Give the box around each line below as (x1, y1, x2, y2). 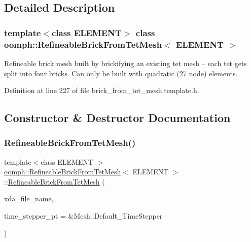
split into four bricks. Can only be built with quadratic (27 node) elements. (4, 68, 238, 78)
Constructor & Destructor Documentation (4, 110, 231, 126)
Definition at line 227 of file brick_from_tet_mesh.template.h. (4, 85, 199, 96)
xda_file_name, (4, 193, 54, 204)
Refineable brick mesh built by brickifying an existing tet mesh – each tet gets (4, 57, 247, 68)
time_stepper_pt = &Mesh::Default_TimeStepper (4, 210, 163, 221)
